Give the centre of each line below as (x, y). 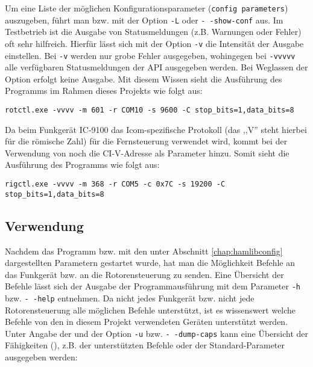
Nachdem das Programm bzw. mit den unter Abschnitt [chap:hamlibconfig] (144, 251)
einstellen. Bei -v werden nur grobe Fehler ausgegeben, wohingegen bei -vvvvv (150, 55)
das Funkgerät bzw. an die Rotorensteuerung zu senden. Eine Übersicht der (144, 274)
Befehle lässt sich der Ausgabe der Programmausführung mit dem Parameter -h (153, 286)
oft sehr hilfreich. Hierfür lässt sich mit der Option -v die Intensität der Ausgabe (154, 43)
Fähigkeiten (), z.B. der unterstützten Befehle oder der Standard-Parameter (145, 345)
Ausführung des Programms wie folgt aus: (82, 165)
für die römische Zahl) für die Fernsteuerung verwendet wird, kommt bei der (146, 141)
